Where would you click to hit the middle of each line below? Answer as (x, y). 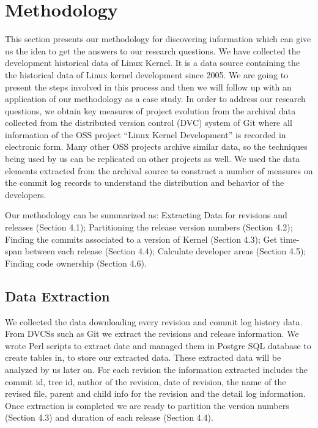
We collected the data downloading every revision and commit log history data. (154, 321)
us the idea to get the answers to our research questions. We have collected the (153, 50)
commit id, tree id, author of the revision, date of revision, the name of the (146, 381)
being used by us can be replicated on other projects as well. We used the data (153, 159)
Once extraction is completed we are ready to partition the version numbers (147, 405)
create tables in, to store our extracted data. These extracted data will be (143, 357)
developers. (26, 194)
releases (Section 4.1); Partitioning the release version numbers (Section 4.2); (149, 227)
